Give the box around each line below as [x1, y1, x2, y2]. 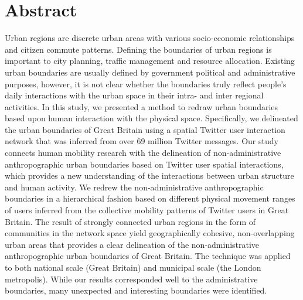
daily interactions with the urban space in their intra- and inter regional [5, 89, 264, 101]
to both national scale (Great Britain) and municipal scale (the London [5, 261, 261, 273]
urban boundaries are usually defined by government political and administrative [5, 66, 295, 78]
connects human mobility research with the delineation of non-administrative [5, 146, 281, 159]
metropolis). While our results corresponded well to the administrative [5, 272, 258, 285]
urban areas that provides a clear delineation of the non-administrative [5, 238, 260, 250]
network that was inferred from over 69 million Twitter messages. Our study [5, 135, 278, 147]
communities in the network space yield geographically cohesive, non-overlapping [5, 227, 295, 239]
